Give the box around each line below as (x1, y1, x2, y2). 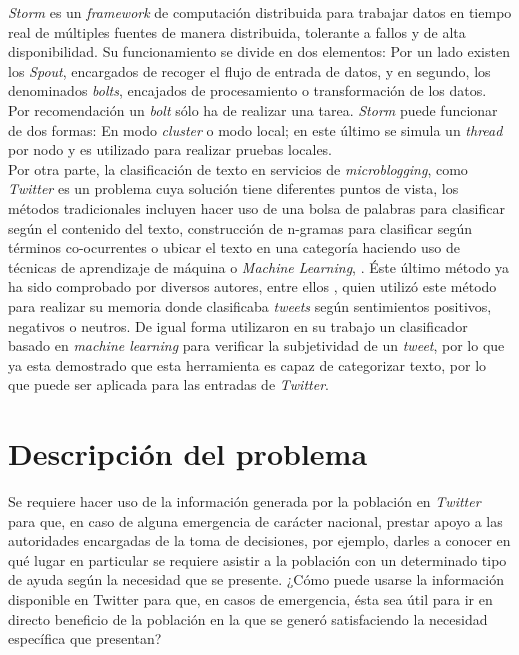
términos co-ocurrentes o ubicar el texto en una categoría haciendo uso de (8, 237, 460, 258)
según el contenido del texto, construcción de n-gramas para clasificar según (8, 217, 473, 238)
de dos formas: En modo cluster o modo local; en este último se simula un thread (8, 119, 503, 140)
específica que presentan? (8, 628, 162, 649)
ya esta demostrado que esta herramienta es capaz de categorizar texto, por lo (8, 354, 487, 375)
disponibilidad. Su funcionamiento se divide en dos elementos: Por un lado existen (8, 41, 510, 62)
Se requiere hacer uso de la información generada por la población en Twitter (8, 491, 481, 511)
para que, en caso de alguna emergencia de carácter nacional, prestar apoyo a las (8, 510, 503, 531)
